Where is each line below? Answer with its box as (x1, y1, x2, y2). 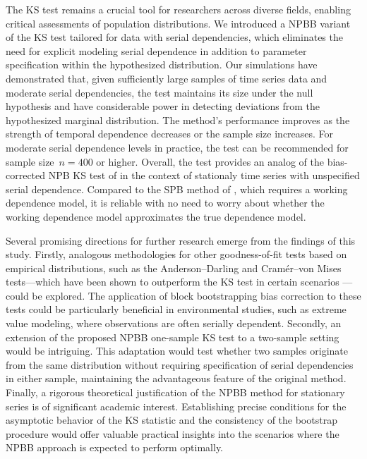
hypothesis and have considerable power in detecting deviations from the (6, 99, 320, 114)
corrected (6, 168, 46, 183)
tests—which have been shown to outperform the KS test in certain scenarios (6, 274, 339, 289)
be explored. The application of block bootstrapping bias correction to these (32, 288, 361, 302)
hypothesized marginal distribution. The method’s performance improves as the (6, 112, 350, 127)
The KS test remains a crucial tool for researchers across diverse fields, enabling (6, 2, 351, 16)
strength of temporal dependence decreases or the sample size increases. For (6, 126, 334, 141)
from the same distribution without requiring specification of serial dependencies (6, 357, 354, 372)
